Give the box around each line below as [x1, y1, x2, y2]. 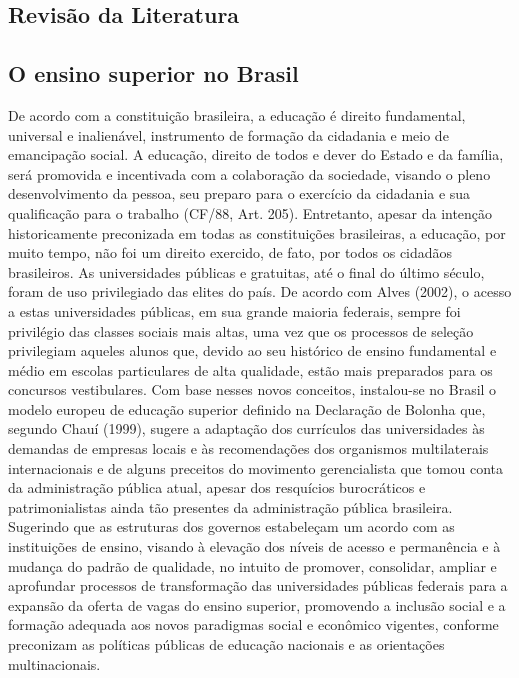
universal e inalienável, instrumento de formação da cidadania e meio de [8, 124, 449, 145]
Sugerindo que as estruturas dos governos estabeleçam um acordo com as [8, 516, 455, 537]
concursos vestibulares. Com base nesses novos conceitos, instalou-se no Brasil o [8, 379, 497, 400]
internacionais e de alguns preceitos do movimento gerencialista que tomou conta [8, 457, 504, 478]
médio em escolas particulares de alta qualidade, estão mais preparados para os [8, 359, 493, 380]
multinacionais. [8, 653, 101, 674]
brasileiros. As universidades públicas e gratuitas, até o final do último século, [8, 261, 485, 282]
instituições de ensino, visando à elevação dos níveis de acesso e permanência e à [8, 536, 501, 557]
